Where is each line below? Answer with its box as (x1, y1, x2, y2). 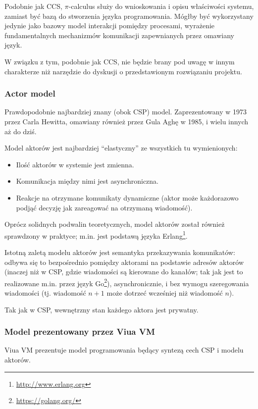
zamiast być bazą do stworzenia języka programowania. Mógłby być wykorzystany (4, 10, 254, 21)
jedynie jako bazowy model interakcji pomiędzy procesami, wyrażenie (4, 20, 215, 31)
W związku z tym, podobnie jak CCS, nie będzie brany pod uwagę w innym (4, 56, 235, 66)
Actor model (4, 87, 55, 100)
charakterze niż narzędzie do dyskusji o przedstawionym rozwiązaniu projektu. (4, 66, 242, 76)
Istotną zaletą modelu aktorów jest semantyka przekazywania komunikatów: (4, 247, 235, 257)
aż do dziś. (4, 126, 37, 136)
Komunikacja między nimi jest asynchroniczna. (16, 176, 158, 186)
